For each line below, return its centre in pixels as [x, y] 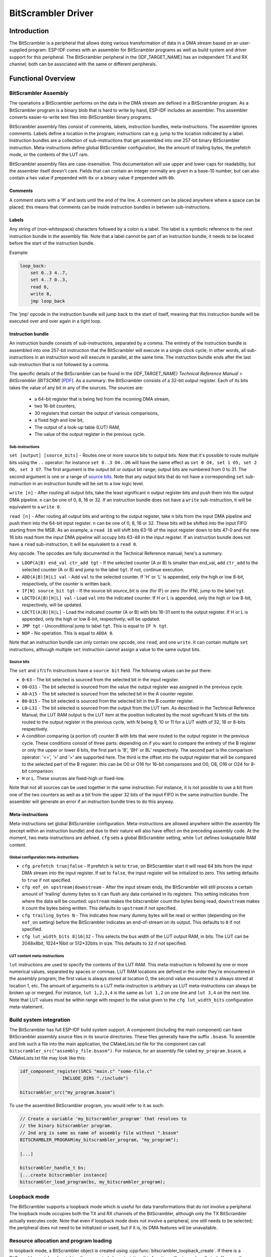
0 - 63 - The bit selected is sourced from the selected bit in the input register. [100, 680]
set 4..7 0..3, [49, 280]
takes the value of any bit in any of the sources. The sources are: [77, 388]
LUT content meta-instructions [37, 956]
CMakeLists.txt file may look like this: [48, 1058]
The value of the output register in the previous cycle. [90, 434]
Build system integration [40, 1020]
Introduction [29, 31]
